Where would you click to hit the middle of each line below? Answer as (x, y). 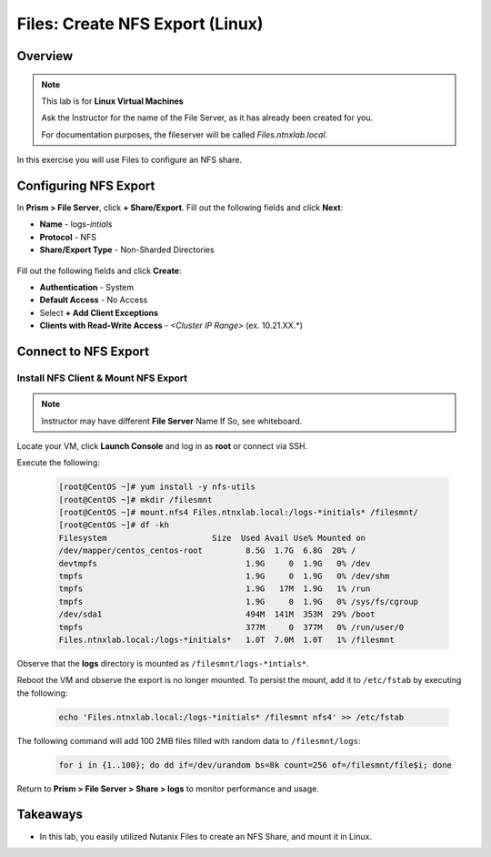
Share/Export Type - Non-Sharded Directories (127, 250)
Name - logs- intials (76, 224)
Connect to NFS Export (83, 351)
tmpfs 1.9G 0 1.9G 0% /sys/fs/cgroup (238, 602)
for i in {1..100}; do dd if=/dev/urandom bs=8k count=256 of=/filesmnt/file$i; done (255, 765)
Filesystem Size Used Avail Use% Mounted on (212, 538)
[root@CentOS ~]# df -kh (114, 525)
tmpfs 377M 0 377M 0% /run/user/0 (231, 627)
